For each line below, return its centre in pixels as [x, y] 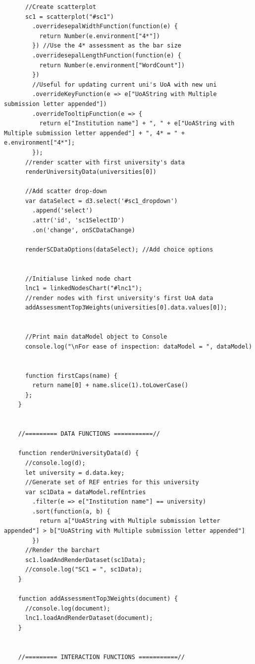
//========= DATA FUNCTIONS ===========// [89, 434]
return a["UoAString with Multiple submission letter [130, 521]
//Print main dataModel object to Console [96, 337]
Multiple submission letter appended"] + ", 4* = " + [95, 133]
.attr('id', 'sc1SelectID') [78, 221]
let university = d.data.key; [75, 473]
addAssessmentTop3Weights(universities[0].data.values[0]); [126, 308]
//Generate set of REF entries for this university [112, 483]
